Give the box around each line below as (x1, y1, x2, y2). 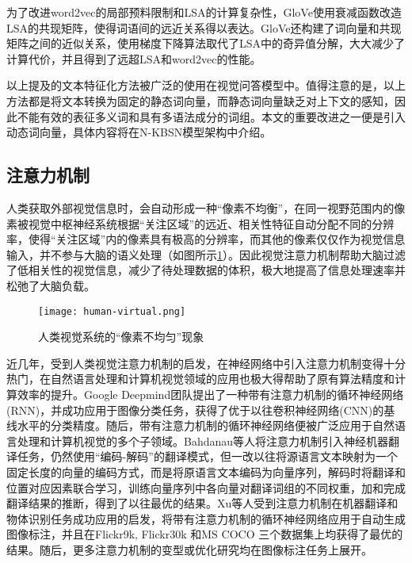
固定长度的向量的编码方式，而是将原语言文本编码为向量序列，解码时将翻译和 (6, 463, 406, 480)
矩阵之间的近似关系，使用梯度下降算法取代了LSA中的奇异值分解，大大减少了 (6, 35, 406, 52)
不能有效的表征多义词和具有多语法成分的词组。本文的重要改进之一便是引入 (17, 108, 406, 124)
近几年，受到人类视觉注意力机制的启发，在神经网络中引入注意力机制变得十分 (6, 354, 406, 371)
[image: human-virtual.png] (38, 305, 186, 317)
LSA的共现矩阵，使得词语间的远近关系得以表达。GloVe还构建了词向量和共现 (6, 19, 402, 36)
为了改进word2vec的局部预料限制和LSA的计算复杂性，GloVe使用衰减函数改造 (6, 4, 402, 20)
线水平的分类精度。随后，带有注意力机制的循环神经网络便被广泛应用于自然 (6, 417, 395, 434)
